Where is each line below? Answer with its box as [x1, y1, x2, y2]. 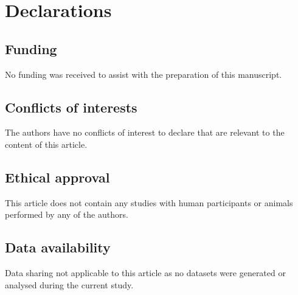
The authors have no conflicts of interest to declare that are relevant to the [5, 126, 285, 139]
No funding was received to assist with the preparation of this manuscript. [5, 68, 282, 80]
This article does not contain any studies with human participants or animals [5, 196, 293, 209]
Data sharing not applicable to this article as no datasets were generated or [5, 266, 286, 279]
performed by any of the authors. [5, 208, 128, 221]
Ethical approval [5, 167, 110, 186]
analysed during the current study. [5, 278, 134, 291]
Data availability [5, 238, 111, 257]
